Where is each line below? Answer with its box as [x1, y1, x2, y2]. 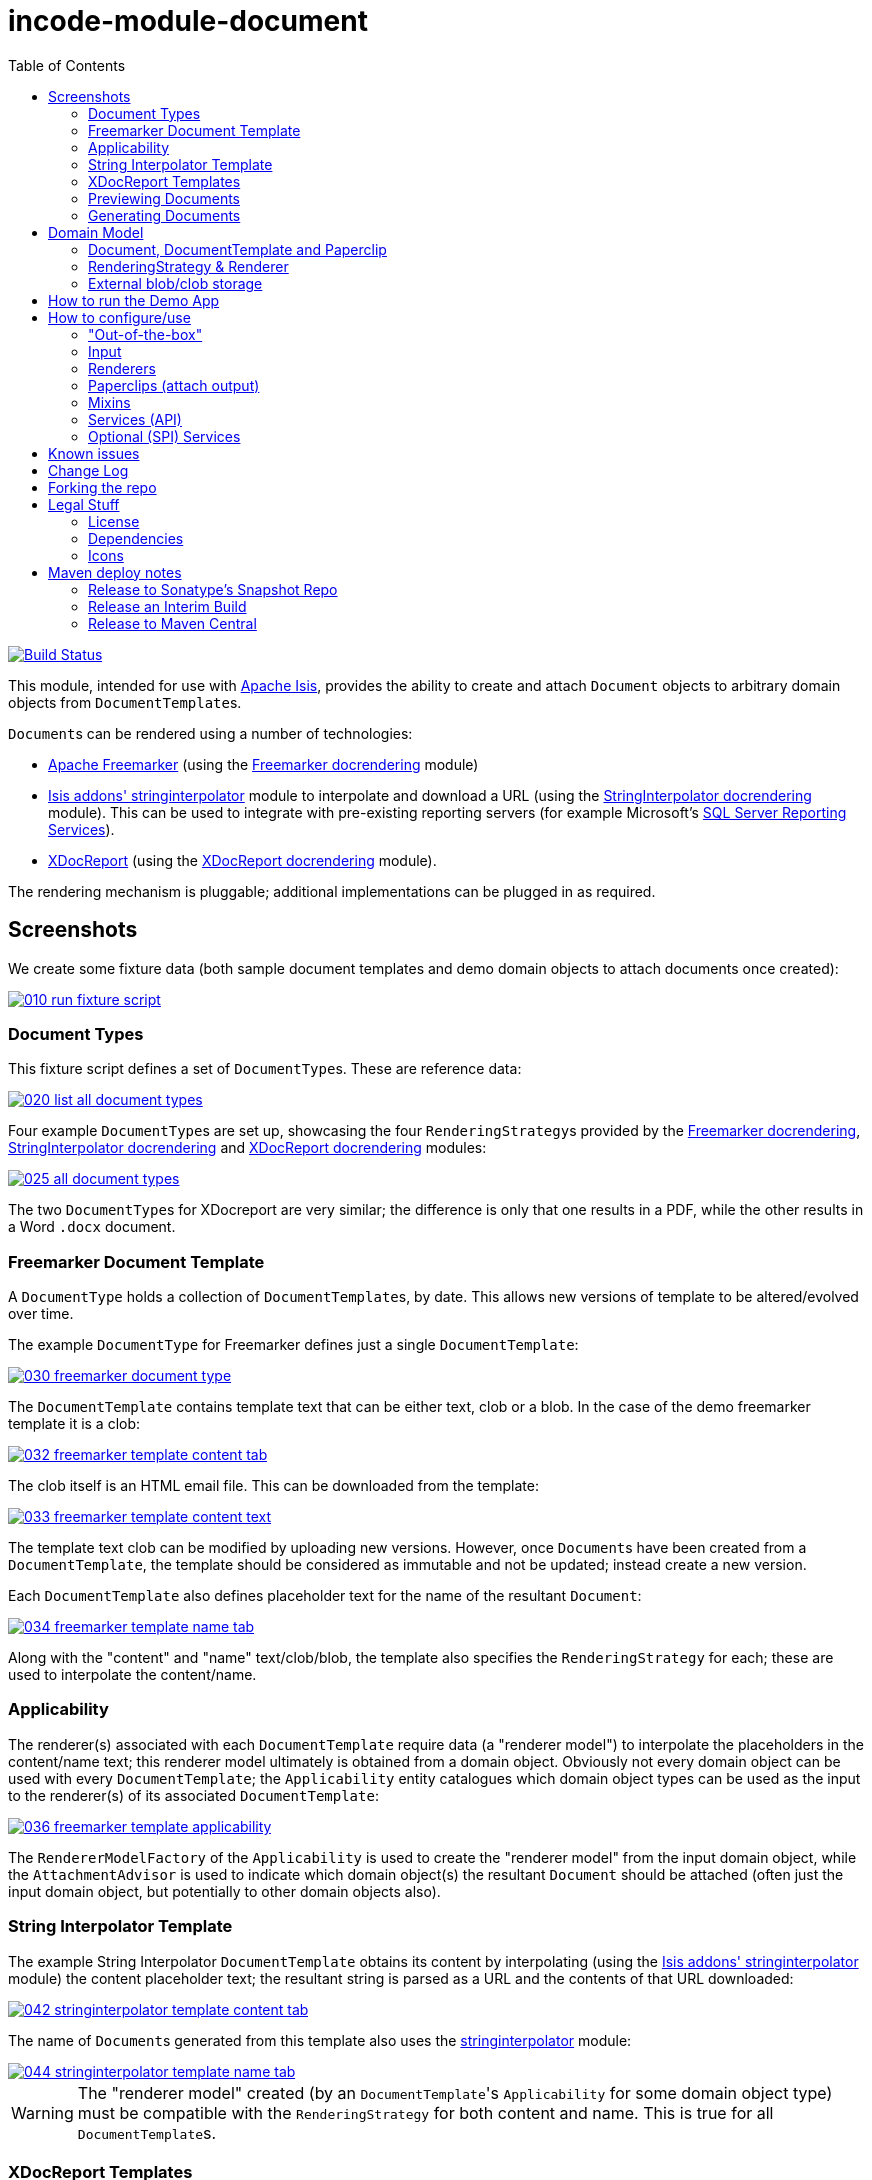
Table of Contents [8, 56, 126, 74]
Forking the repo [48, 478, 157, 496]
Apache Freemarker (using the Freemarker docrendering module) [48, 755, 479, 773]
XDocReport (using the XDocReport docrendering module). [48, 851, 437, 869]
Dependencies [88, 529, 184, 547]
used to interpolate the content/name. [8, 1666, 257, 1684]
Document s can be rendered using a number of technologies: [8, 724, 413, 742]
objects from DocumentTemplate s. [8, 693, 242, 711]
